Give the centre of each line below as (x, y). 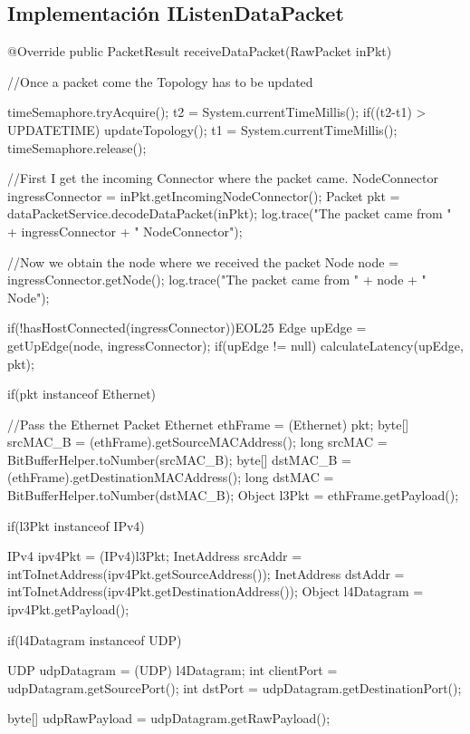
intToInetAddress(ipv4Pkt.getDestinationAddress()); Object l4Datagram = (216, 591)
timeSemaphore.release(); (77, 147)
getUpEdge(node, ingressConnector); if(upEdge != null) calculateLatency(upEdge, (235, 345)
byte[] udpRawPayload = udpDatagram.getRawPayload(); (169, 718)
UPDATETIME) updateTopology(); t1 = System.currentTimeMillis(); (202, 129)
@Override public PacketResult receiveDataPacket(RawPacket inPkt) (200, 51)
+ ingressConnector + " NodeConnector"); (125, 231)
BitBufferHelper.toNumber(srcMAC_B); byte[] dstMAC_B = (179, 459)
